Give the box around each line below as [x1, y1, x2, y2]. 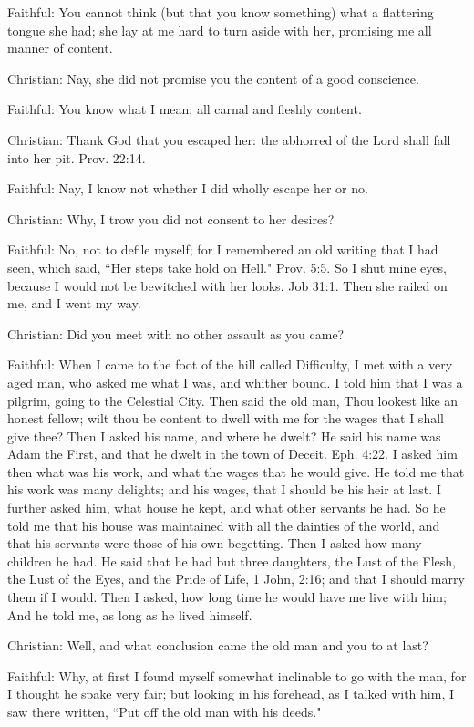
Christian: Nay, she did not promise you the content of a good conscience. [7, 68, 419, 88]
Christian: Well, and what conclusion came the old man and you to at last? [7, 636, 428, 655]
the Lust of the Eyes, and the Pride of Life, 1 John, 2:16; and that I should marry [7, 569, 465, 588]
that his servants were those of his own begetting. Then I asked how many [7, 534, 422, 553]
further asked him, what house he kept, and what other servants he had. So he [7, 498, 446, 517]
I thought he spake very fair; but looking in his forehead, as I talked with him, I [7, 684, 454, 703]
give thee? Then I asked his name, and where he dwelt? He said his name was [7, 426, 441, 445]
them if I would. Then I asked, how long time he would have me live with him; [7, 587, 447, 607]
